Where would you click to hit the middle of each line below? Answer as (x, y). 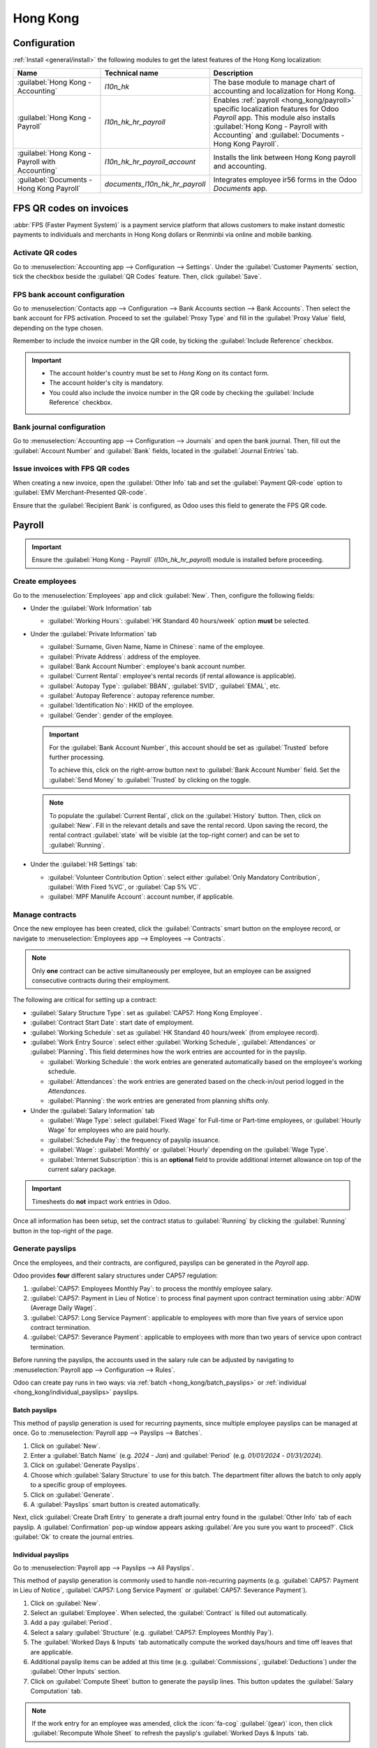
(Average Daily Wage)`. (64, 1308)
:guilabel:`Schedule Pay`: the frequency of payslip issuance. (134, 1140)
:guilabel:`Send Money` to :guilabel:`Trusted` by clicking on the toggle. (150, 780)
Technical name (132, 73)
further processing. (77, 757)
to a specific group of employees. (79, 1485)
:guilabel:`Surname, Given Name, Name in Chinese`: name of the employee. (156, 647)
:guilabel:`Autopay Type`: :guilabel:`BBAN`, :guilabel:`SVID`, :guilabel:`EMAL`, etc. (164, 686)
